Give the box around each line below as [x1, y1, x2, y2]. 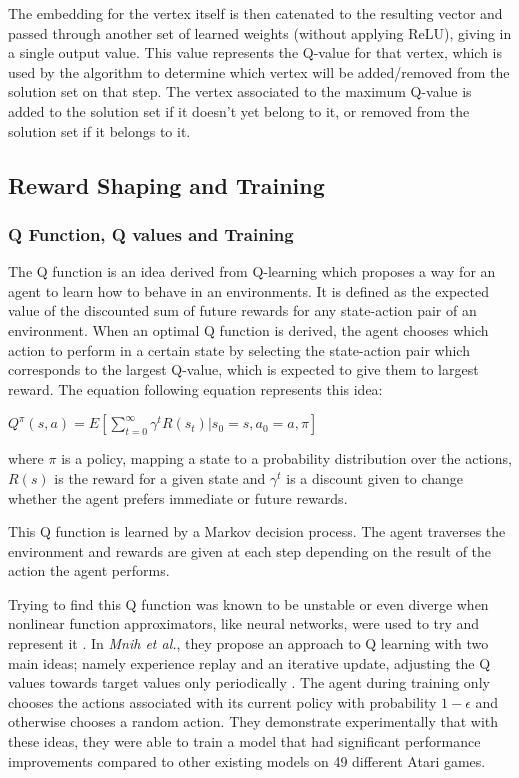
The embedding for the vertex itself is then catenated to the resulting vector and [8, 3, 503, 23]
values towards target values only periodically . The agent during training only [8, 672, 490, 693]
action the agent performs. [8, 560, 170, 581]
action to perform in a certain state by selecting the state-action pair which [8, 339, 470, 360]
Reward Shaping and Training [8, 169, 325, 200]
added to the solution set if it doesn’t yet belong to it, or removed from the [8, 100, 470, 121]
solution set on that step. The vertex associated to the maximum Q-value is [8, 81, 472, 102]
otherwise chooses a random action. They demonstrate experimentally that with [8, 711, 499, 732]
